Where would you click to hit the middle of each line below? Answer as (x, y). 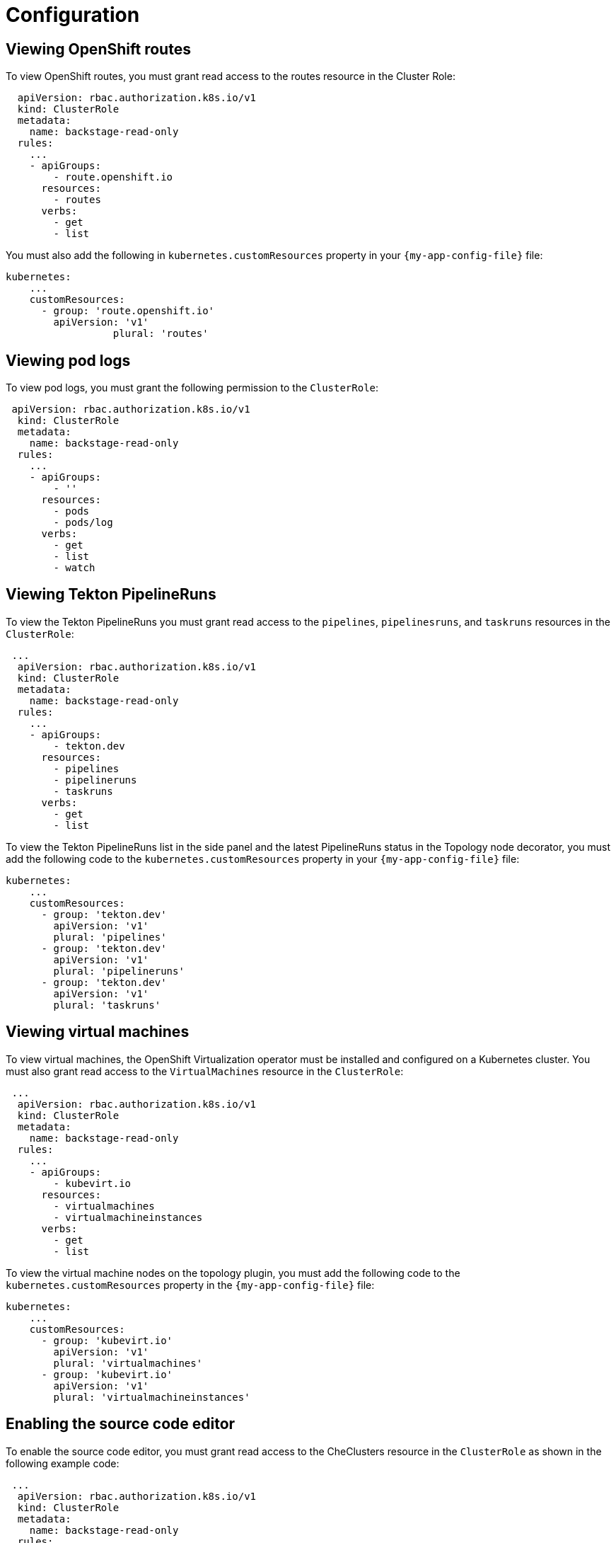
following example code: (63, 1463)
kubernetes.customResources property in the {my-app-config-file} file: (190, 1285)
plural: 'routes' (161, 334)
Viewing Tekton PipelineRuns (111, 595)
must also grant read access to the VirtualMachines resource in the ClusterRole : (205, 1071)
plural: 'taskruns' (107, 1005)
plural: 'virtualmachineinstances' (152, 1397)
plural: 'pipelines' (110, 937)
